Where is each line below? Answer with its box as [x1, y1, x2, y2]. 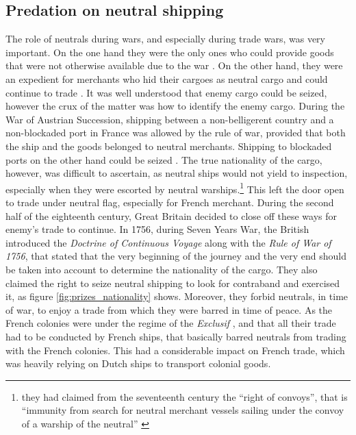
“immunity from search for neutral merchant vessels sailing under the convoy [21, 403, 344, 417]
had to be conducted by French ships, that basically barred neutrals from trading [5, 329, 346, 343]
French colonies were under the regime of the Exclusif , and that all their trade [5, 316, 336, 330]
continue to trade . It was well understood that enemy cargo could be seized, [5, 85, 327, 99]
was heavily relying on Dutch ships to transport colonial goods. [5, 356, 271, 371]
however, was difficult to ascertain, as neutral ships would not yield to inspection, [5, 166, 348, 180]
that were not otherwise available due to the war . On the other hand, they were [5, 58, 343, 73]
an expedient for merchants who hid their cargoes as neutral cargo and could [5, 71, 328, 86]
